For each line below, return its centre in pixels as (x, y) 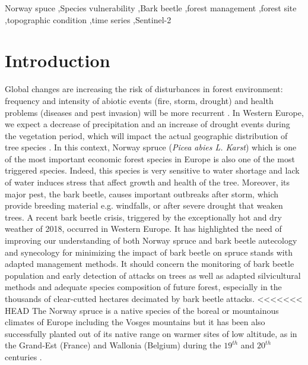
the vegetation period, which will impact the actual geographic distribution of (146, 135)
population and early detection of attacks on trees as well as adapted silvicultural (153, 275)
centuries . (23, 356)
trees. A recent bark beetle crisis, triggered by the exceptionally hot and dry (143, 217)
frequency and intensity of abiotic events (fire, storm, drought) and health (139, 100)
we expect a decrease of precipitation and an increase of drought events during (147, 124)
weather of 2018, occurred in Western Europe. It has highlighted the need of (143, 229)
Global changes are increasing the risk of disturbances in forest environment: (144, 89)
